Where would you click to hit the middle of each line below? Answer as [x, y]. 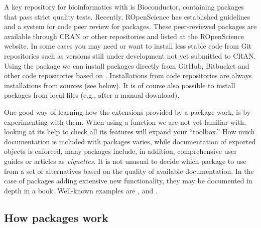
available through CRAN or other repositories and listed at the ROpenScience [124, 36]
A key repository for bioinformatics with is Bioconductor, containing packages [124, 7]
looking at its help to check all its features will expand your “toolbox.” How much [129, 132]
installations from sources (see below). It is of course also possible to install [120, 85]
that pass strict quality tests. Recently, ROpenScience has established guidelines [127, 16]
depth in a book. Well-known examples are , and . [81, 190]
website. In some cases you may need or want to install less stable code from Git [128, 46]
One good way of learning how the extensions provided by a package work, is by [127, 111]
